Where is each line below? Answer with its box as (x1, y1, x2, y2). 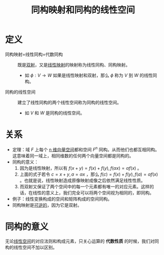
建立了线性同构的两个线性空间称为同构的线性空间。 (17, 99, 122, 105)
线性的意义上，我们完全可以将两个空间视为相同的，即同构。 (33, 189, 154, 195)
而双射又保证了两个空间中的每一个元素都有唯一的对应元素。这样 (19, 183, 150, 189)
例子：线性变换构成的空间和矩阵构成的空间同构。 (12, 196, 112, 202)
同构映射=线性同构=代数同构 (5, 51, 63, 57)
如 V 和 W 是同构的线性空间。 (24, 109, 85, 116)
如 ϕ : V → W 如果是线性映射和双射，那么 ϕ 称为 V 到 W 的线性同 (24, 72, 157, 78)
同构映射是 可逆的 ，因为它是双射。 (12, 202, 82, 208)
